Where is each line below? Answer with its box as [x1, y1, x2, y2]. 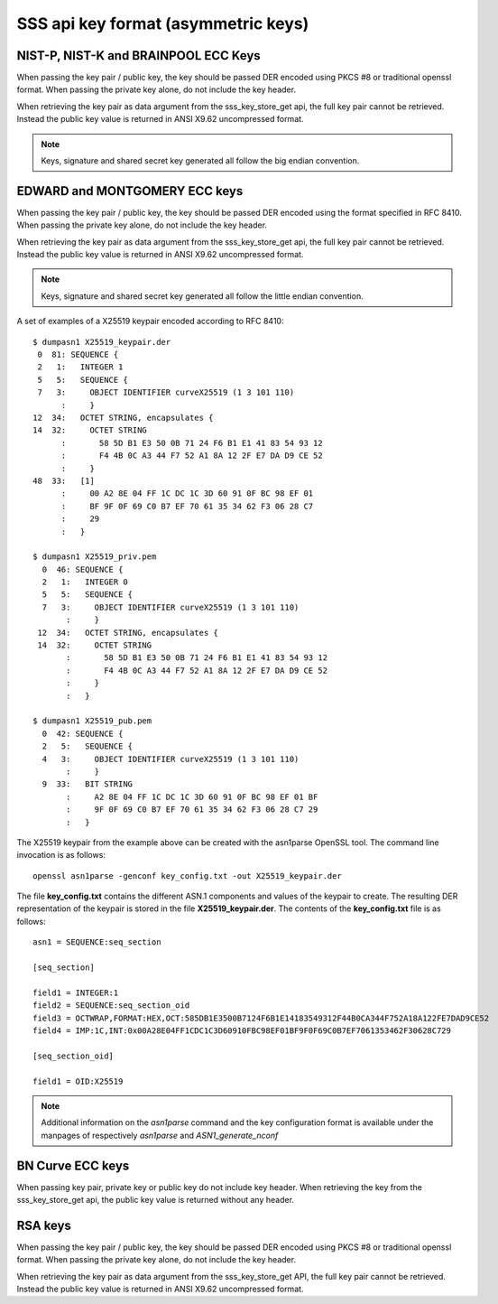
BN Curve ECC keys [16, 1158, 130, 1173]
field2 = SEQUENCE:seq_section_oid [32, 1001, 190, 1011]
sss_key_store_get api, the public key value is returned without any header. [16, 1195, 295, 1205]
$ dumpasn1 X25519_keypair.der [32, 337, 171, 347]
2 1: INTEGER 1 [37, 362, 124, 372]
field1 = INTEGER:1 [32, 987, 119, 998]
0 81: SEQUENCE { [37, 349, 119, 360]
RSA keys [16, 1217, 72, 1233]
